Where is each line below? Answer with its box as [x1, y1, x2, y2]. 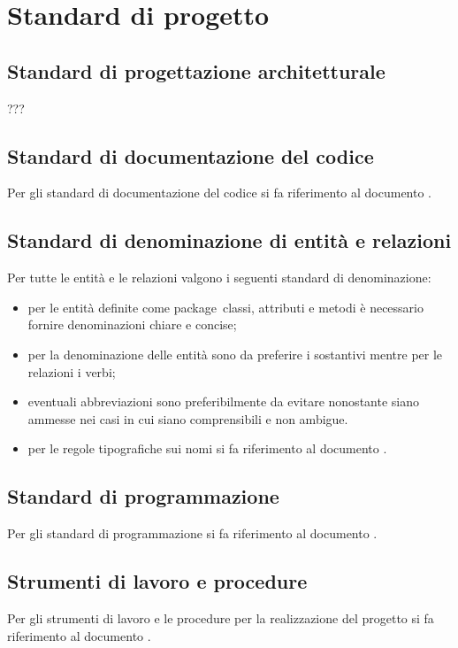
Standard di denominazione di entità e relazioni [7, 227, 452, 254]
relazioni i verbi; [27, 362, 116, 381]
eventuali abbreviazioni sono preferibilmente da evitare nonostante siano [27, 392, 419, 411]
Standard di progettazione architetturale [7, 57, 385, 84]
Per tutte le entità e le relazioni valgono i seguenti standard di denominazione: [7, 268, 431, 287]
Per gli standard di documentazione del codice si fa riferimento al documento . [7, 183, 432, 202]
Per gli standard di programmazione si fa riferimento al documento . [7, 524, 378, 543]
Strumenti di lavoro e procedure [7, 567, 308, 595]
